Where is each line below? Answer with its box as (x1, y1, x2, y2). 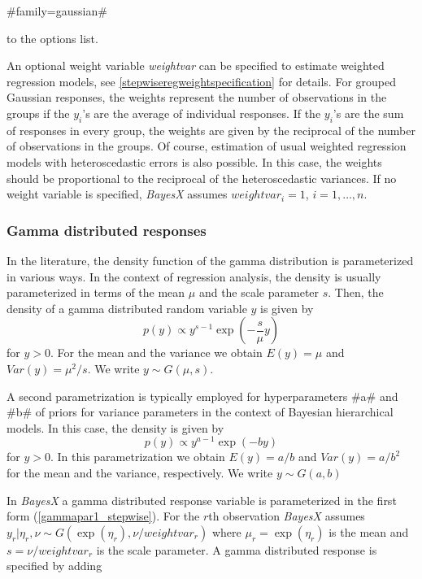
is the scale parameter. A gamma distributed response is (96, 541, 377, 558)
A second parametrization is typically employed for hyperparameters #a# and (7, 387, 398, 404)
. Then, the (328, 284, 384, 301)
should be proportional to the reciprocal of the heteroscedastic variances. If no (7, 169, 397, 186)
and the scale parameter (198, 284, 320, 301)
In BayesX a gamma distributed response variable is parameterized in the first (7, 491, 397, 508)
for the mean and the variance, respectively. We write (7, 464, 273, 481)
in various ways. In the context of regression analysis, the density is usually (7, 268, 381, 285)
